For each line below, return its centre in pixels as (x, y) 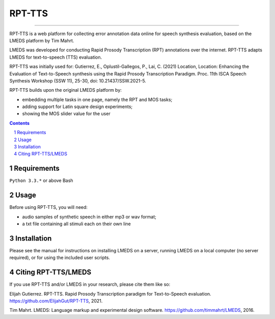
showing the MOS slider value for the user (66, 114)
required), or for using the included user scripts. (60, 258)
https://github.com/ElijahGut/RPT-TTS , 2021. (56, 301)
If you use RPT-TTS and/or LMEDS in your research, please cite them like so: (90, 284)
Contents (20, 123)
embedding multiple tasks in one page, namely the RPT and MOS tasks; (97, 99)
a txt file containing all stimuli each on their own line (76, 224)
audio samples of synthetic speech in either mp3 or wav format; (89, 217)
